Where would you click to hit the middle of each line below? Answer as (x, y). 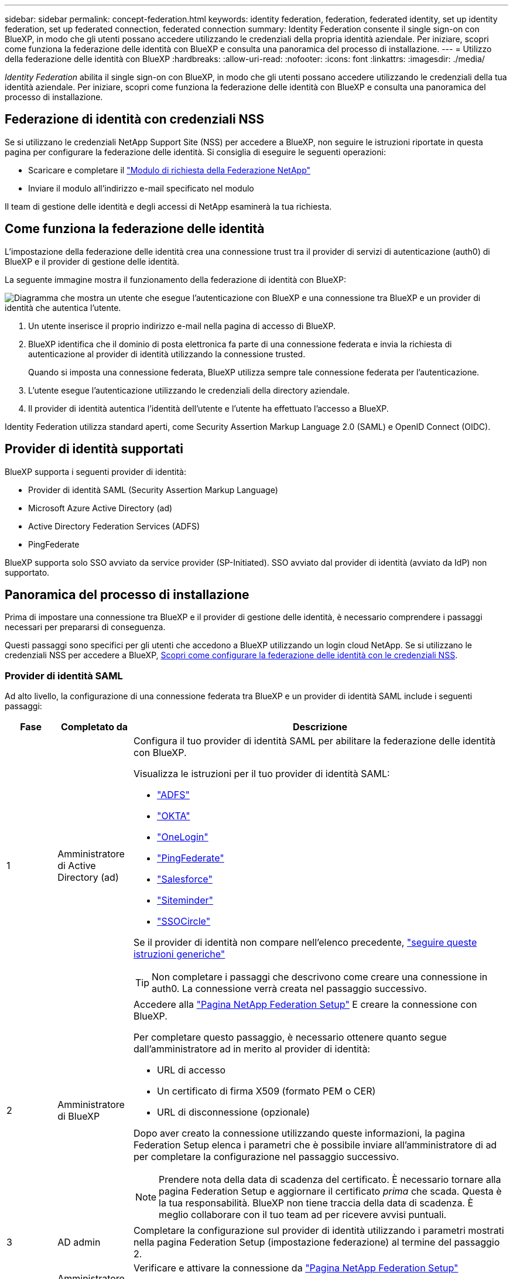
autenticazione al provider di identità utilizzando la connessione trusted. (167, 354)
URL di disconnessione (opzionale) (233, 1112)
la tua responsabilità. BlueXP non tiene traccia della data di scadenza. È (316, 1203)
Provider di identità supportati (94, 449)
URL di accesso (191, 1070)
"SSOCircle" (184, 921)
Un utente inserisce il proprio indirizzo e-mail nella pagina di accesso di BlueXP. (182, 326)
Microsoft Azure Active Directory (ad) (100, 508)
